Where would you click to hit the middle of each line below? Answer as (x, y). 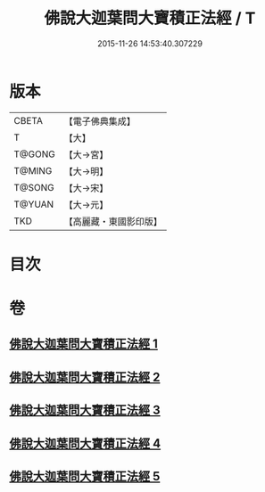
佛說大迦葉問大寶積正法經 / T (150, 18)
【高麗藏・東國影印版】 (113, 221)
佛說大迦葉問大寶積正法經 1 (84, 344)
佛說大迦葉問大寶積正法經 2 (85, 377)
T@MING (33, 170)
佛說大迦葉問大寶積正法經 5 (85, 476)
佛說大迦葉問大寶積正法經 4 (85, 443)
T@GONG (34, 154)
